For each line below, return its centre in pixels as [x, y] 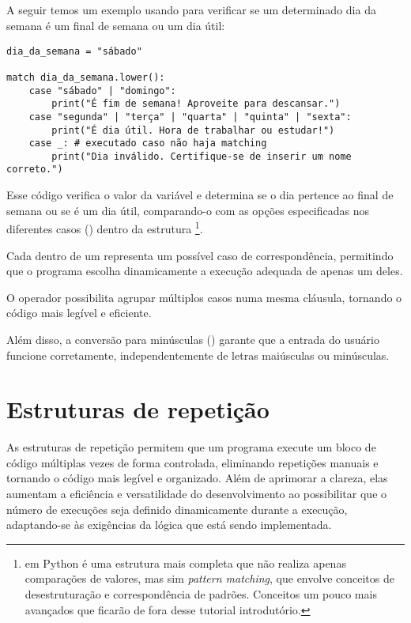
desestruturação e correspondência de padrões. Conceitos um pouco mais [201, 594]
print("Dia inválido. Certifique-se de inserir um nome [202, 156]
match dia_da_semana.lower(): [86, 77]
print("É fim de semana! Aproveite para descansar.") [196, 104]
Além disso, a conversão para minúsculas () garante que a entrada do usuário [193, 339]
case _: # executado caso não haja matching [148, 143]
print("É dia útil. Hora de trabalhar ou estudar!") [193, 130]
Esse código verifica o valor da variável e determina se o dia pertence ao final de [200, 195]
